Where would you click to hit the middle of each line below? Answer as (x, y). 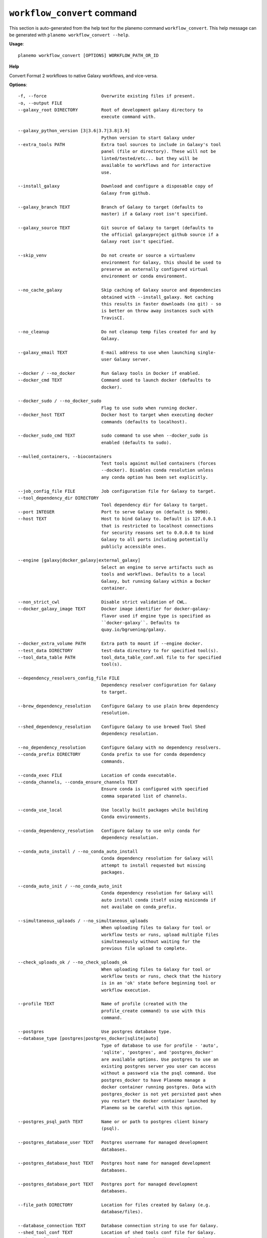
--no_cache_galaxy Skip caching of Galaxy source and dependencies (120, 290)
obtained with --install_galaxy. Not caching (157, 297)
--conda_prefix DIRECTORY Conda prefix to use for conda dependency (112, 754)
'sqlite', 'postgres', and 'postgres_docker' (157, 1053)
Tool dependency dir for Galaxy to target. (155, 505)
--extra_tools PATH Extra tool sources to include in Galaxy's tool (120, 145)
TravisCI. (113, 318)
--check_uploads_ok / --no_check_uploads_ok (73, 962)
